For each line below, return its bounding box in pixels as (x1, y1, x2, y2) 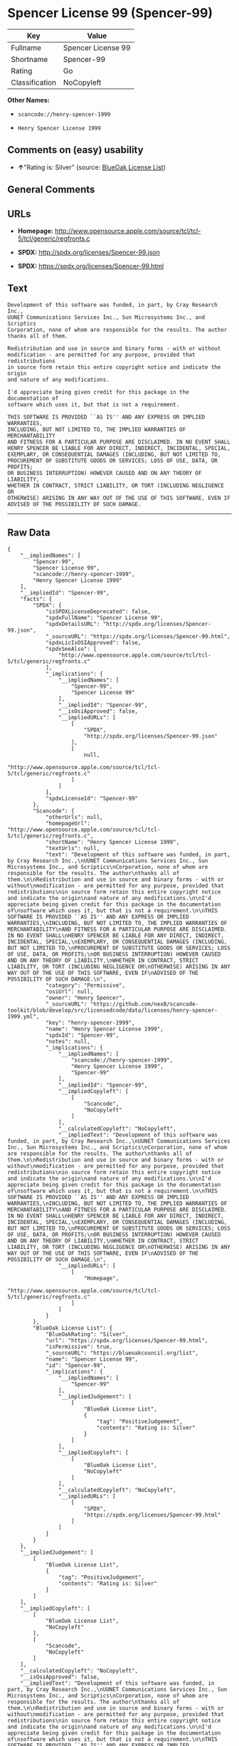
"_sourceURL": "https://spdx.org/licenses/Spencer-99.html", (45, 632, 231, 640)
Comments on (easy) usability (7, 144, 144, 156)
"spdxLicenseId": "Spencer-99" (45, 795, 139, 802)
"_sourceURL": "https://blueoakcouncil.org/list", (45, 1349, 199, 1356)
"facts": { (20, 595, 53, 602)
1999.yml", (7, 1013, 40, 1020)
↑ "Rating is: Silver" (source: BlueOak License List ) (17, 162, 166, 172)
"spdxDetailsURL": (45, 620, 100, 627)
